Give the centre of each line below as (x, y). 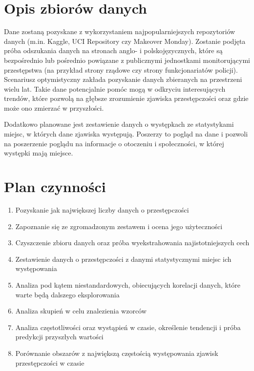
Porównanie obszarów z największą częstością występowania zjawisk (117, 353)
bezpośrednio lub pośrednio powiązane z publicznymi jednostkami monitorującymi (127, 60)
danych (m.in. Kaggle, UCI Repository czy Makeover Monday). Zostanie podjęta (125, 41)
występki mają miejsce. (39, 153)
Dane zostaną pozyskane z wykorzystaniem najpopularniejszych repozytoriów (120, 31)
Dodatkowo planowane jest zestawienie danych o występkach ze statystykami (119, 124)
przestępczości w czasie (50, 362)
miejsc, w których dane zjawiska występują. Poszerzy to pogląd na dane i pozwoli (126, 134)
